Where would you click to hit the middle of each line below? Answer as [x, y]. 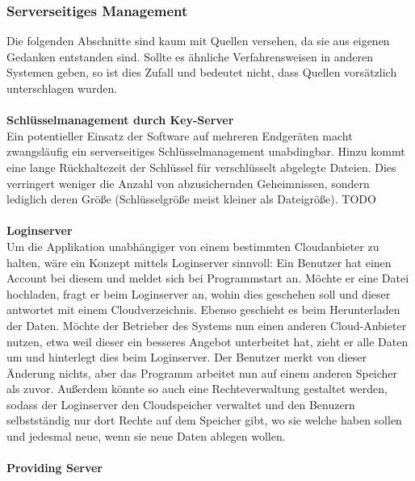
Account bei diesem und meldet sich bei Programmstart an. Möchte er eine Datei [208, 278]
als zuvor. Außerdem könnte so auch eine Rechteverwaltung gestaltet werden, [197, 389]
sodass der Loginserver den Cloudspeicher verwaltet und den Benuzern [181, 404]
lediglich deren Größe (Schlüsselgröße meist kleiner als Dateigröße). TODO [191, 199]
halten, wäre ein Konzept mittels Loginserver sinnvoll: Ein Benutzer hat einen [199, 262]
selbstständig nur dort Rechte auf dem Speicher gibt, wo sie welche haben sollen [204, 420]
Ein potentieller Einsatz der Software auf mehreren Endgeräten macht [180, 135]
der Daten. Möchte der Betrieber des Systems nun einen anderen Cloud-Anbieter [207, 325]
